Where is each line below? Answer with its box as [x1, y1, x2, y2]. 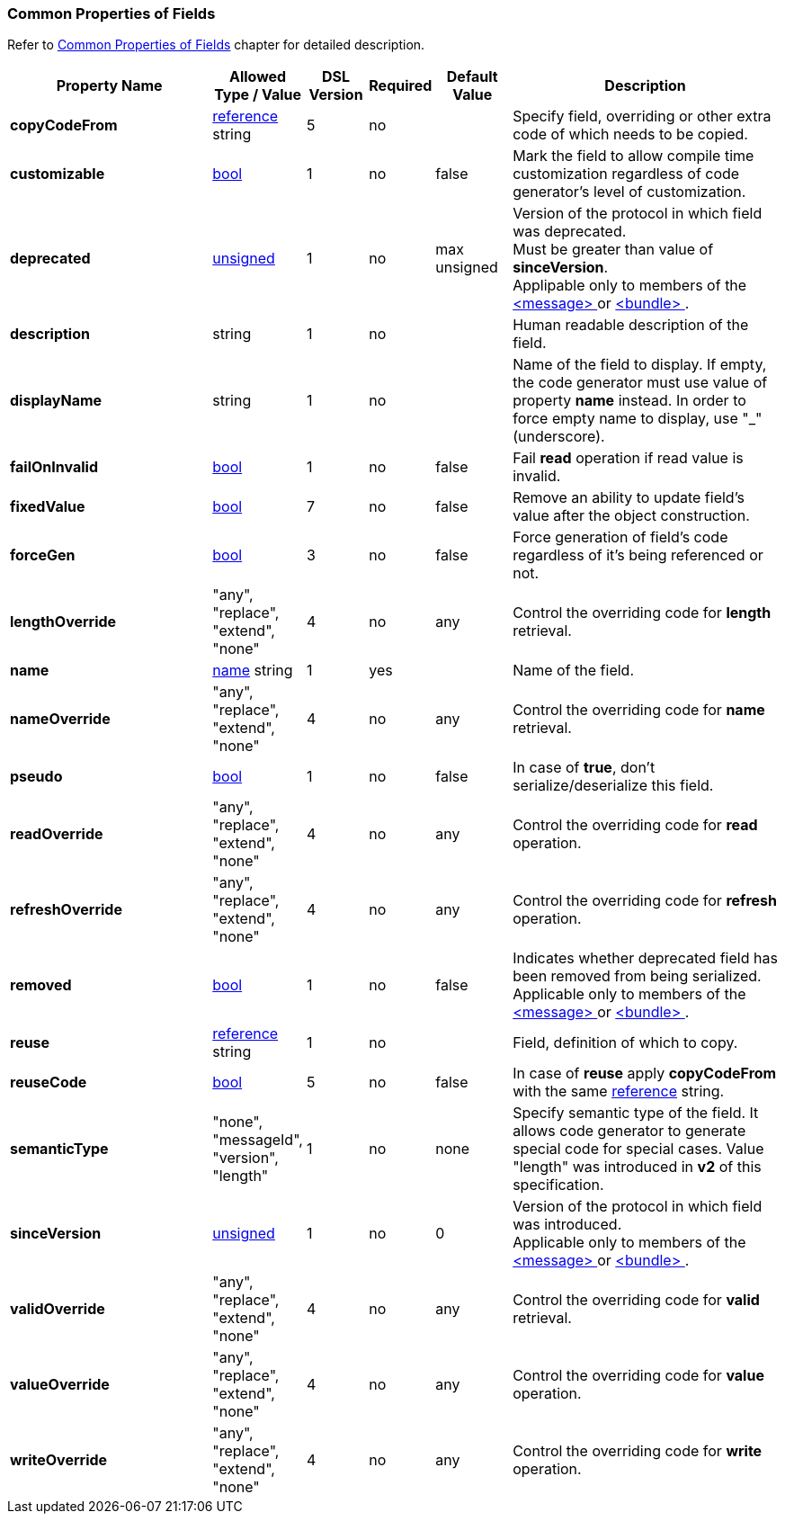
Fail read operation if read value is [513, 449, 744, 468]
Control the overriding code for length [513, 604, 772, 622]
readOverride [10, 825, 103, 844]
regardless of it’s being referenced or [513, 546, 763, 565]
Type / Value [214, 85, 301, 104]
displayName [10, 391, 103, 410]
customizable [10, 165, 105, 183]
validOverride [10, 1300, 105, 1319]
